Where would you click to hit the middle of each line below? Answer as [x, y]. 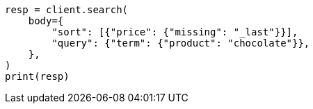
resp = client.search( [67, 10]
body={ [46, 21]
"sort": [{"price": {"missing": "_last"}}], [175, 32]
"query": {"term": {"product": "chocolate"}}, [181, 43]
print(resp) [37, 76]
